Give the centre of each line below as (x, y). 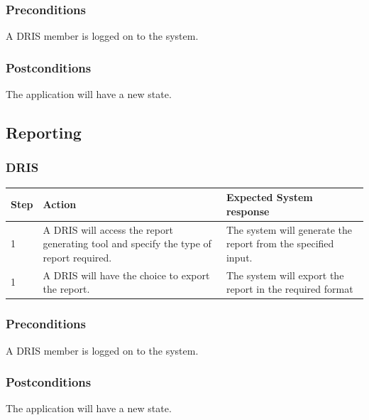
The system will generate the (289, 229)
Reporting (44, 133)
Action (60, 204)
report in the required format (290, 289)
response (248, 211)
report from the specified (280, 243)
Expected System (269, 197)
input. (239, 257)
